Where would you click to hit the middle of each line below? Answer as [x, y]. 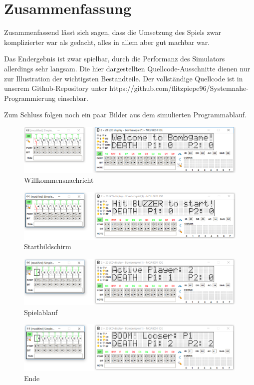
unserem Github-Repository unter [56, 88]
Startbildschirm [48, 246]
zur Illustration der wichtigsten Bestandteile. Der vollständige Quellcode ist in [124, 78]
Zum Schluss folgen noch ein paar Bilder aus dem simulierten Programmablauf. [125, 115]
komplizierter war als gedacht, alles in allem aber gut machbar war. [107, 42]
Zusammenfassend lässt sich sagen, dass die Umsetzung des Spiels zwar [113, 32]
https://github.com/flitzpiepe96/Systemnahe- [179, 88]
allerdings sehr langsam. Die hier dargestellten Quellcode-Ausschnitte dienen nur [127, 68]
